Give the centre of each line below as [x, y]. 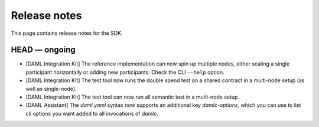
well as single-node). [51, 89]
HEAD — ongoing [43, 50]
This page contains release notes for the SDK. [67, 33]
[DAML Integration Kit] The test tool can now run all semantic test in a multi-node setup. [132, 97]
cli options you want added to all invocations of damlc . [92, 113]
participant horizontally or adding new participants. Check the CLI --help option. [125, 72]
